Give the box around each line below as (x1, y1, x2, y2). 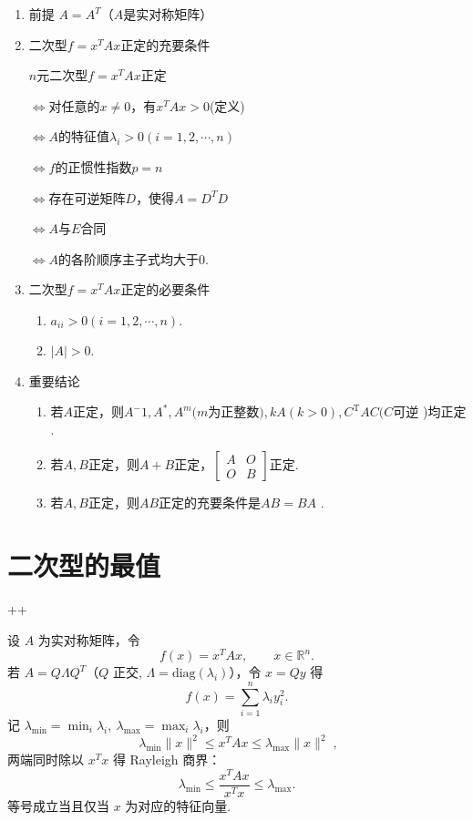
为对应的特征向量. (125, 795, 231, 815)
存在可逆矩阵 (48, 188, 126, 207)
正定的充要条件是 (159, 493, 262, 512)
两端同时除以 (7, 750, 84, 769)
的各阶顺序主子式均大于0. (58, 249, 209, 268)
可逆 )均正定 (393, 402, 467, 421)
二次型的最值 (7, 547, 161, 584)
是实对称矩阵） (123, 5, 213, 23)
